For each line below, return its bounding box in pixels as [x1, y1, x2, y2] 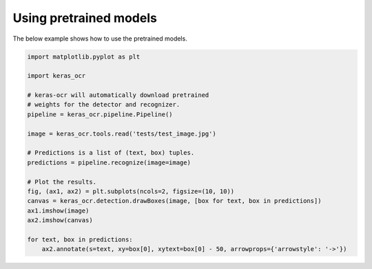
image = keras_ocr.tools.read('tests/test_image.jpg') [27, 129, 216, 138]
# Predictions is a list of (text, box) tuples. [27, 149, 195, 157]
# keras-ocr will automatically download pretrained [27, 92, 209, 99]
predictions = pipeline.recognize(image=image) [27, 158, 191, 166]
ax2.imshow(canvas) [27, 217, 93, 224]
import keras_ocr [27, 72, 86, 80]
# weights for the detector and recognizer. [27, 100, 180, 109]
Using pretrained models [12, 10, 158, 25]
